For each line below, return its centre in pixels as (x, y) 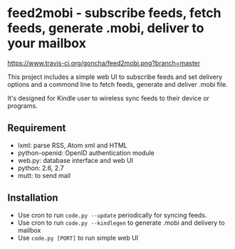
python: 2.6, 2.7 (41, 168)
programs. (22, 105)
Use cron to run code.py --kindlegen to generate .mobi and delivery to (121, 223)
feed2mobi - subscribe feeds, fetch (114, 13)
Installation (33, 198)
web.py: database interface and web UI (75, 160)
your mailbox (47, 43)
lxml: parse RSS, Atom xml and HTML (73, 145)
